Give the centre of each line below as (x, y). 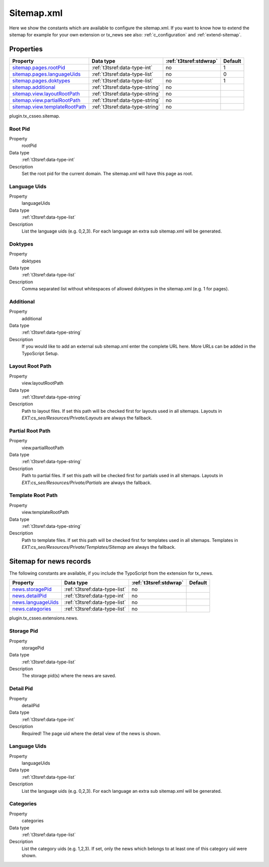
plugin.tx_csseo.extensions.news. (44, 618)
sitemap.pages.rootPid (39, 67)
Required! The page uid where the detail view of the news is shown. (91, 733)
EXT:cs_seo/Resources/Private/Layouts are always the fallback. (87, 418)
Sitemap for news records (50, 561)
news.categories (32, 609)
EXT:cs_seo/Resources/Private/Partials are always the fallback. (87, 483)
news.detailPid (29, 596)
